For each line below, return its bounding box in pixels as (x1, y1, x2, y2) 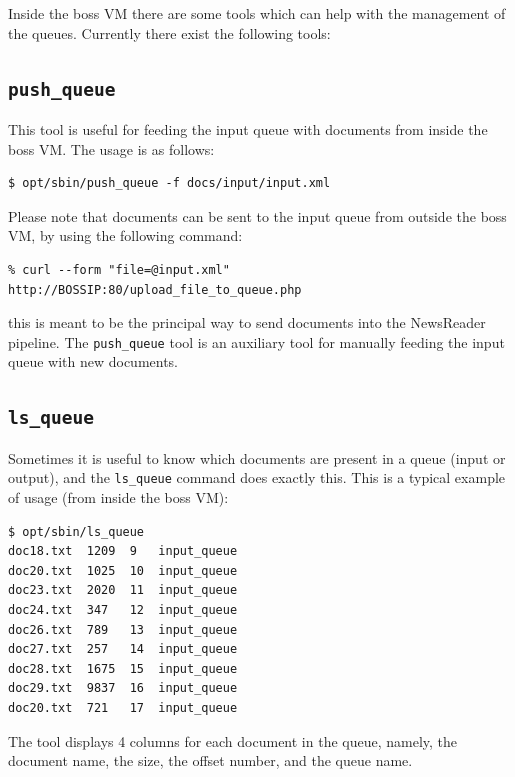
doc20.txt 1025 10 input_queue (8, 563, 238, 578)
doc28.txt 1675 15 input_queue (8, 661, 238, 676)
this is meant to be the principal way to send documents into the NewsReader (8, 312, 486, 333)
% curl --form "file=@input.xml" (8, 262, 230, 277)
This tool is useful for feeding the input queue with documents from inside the (8, 118, 488, 139)
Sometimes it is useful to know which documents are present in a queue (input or (8, 447, 506, 468)
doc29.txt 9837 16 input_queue (8, 681, 238, 696)
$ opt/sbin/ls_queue (8, 524, 145, 539)
